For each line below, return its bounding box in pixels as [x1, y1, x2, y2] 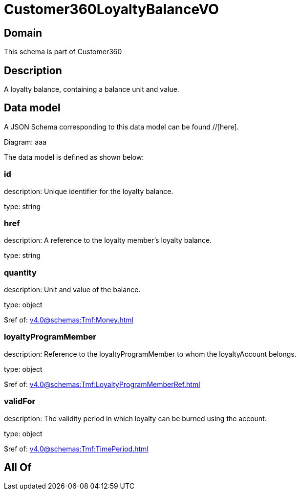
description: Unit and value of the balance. [4, 285, 141, 294]
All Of [4, 461, 32, 474]
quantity [4, 267, 37, 278]
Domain [4, 26, 43, 39]
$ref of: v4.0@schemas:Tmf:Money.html [4, 316, 133, 324]
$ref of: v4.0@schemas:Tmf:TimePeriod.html [4, 444, 149, 453]
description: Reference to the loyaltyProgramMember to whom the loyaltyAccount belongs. [4, 349, 297, 358]
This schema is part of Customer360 [4, 47, 122, 56]
